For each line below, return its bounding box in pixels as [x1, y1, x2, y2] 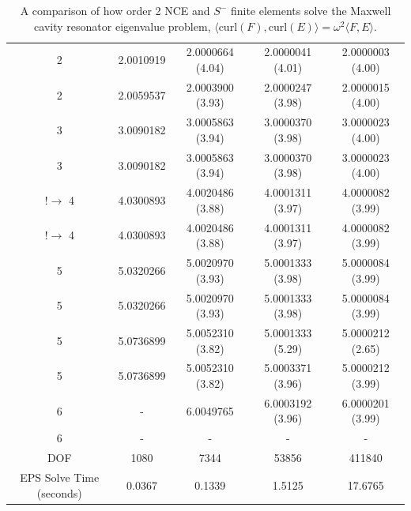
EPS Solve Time [20, 468, 100, 485]
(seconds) [36, 484, 82, 501]
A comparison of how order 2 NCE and [20, 2, 210, 18]
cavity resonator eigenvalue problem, [34, 17, 211, 34]
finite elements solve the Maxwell [230, 2, 391, 18]
